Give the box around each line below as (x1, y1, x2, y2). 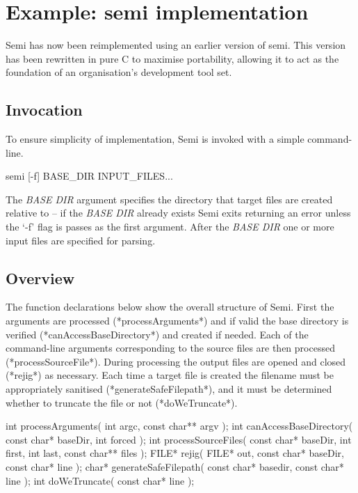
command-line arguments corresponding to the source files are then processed (6, 341, 335, 355)
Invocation (6, 99, 83, 120)
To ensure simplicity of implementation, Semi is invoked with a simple (6, 132, 304, 146)
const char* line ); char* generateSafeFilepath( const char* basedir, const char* (6, 460, 344, 474)
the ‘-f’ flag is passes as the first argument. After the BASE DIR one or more (6, 219, 334, 234)
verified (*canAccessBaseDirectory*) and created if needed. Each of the (6, 327, 309, 341)
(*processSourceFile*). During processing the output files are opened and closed (6, 354, 346, 368)
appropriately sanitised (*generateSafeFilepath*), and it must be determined (6, 382, 332, 396)
